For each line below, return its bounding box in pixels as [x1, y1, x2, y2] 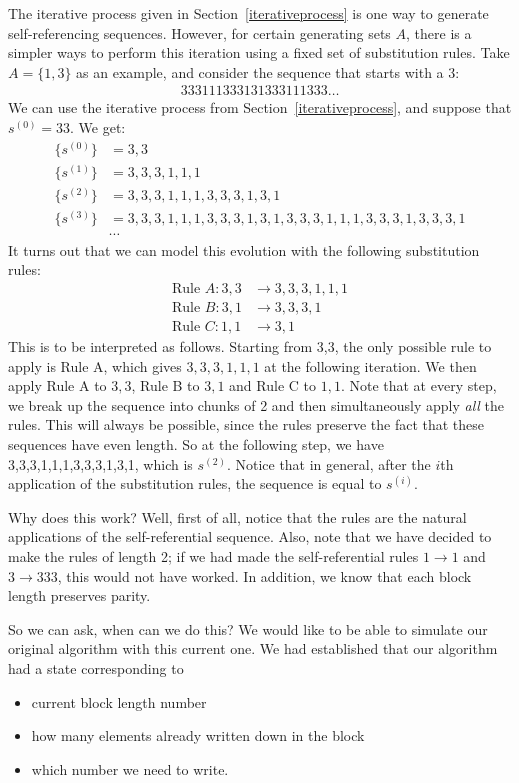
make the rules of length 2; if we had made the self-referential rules [8, 546, 419, 567]
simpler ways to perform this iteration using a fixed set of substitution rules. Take [8, 42, 510, 63]
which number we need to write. [31, 758, 229, 779]
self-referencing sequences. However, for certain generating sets [8, 22, 391, 43]
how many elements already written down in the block [31, 725, 365, 746]
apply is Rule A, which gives [8, 355, 182, 376]
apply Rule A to [8, 375, 107, 396]
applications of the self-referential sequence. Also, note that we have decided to [8, 526, 492, 547]
